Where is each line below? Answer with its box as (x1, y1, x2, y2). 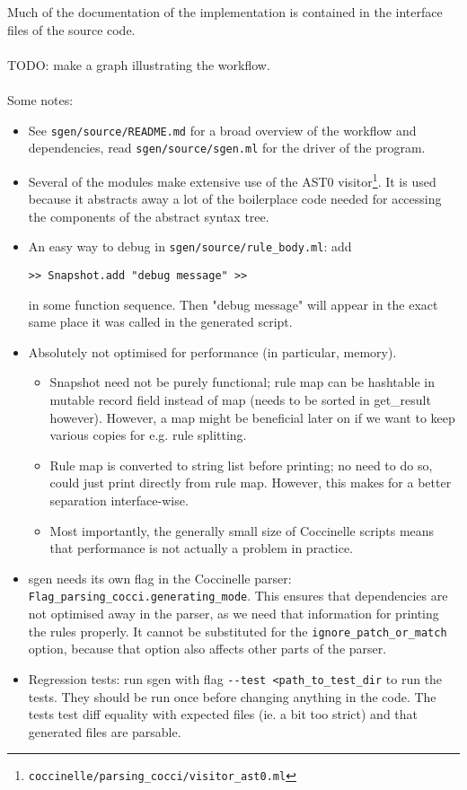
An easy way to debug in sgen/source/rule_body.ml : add (28, 237, 352, 256)
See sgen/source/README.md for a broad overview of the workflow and (28, 120, 417, 139)
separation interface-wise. (49, 490, 189, 509)
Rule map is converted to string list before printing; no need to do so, (49, 455, 433, 474)
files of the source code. (7, 20, 136, 39)
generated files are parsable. (28, 722, 181, 741)
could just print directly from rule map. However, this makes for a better (49, 473, 452, 492)
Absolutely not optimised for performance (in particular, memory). (28, 342, 397, 361)
